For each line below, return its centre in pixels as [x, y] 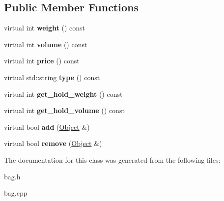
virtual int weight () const [44, 28]
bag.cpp [16, 193]
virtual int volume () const [46, 44]
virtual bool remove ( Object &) [53, 143]
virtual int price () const [42, 61]
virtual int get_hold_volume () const [64, 110]
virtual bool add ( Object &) [47, 127]
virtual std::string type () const [52, 77]
